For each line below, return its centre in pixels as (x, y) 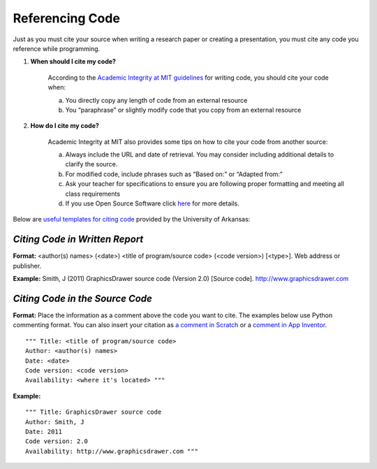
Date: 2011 (44, 431)
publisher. (27, 266)
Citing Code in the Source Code (83, 298)
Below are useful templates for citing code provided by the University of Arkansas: (132, 219)
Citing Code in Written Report (78, 239)
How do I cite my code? (65, 126)
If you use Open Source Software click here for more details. (153, 203)
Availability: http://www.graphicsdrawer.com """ (112, 451)
